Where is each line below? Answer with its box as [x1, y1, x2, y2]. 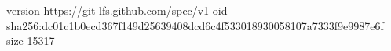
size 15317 [6, 32, 55, 49]
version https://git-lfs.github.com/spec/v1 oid [6, 2, 228, 18]
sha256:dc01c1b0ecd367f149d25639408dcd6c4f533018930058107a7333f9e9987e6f [6, 17, 384, 33]
